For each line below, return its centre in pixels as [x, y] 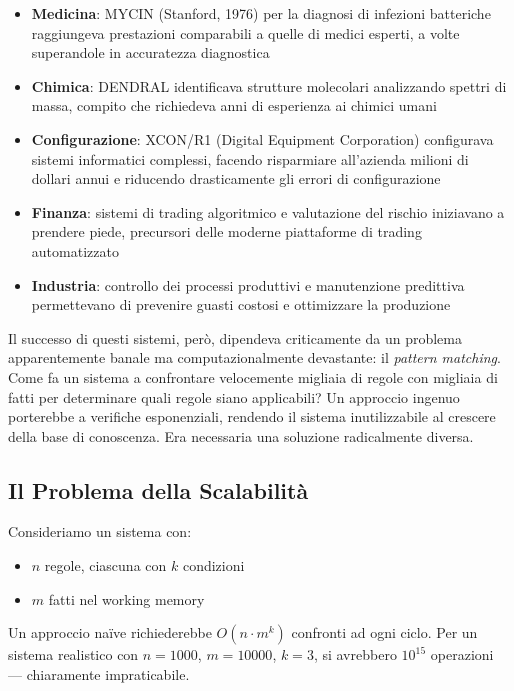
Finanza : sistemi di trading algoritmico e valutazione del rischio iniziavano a [268, 211]
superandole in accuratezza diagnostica [150, 52]
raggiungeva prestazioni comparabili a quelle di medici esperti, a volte [245, 32]
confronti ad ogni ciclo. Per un [384, 632]
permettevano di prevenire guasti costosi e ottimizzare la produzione [241, 304]
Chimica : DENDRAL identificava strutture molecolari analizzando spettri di [269, 85]
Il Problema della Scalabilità [158, 489]
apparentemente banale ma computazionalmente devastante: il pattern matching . [254, 357]
